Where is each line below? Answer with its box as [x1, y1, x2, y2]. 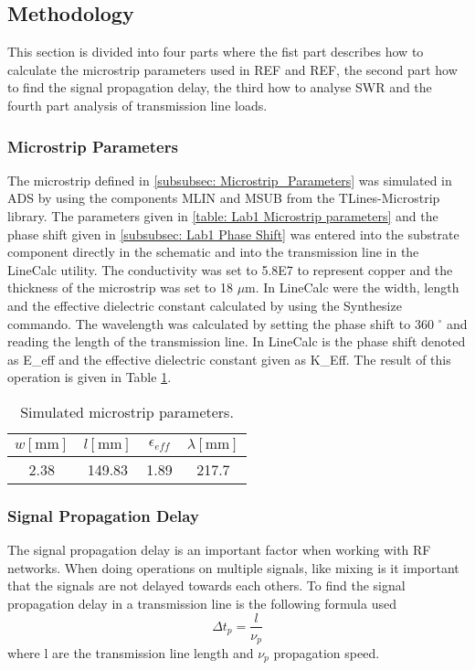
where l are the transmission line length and [7, 643, 254, 663]
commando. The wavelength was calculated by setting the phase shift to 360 [7, 314, 434, 333]
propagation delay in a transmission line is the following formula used [7, 593, 396, 612]
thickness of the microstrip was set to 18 [7, 278, 233, 297]
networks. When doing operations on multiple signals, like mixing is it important [7, 558, 459, 577]
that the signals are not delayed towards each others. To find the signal [7, 576, 406, 595]
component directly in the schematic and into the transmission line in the [7, 242, 419, 261]
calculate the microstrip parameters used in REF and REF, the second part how [7, 59, 458, 79]
